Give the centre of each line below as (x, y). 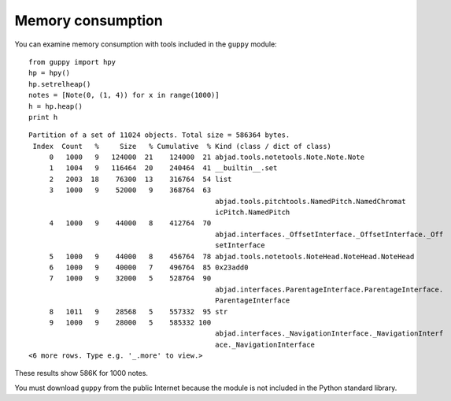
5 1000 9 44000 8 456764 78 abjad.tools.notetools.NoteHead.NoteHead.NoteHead (232, 256)
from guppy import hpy (72, 62)
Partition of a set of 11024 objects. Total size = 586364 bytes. (159, 135)
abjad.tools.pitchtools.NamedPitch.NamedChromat (311, 201)
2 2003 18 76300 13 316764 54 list (140, 179)
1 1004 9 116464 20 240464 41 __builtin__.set (163, 168)
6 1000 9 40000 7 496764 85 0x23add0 (149, 267)
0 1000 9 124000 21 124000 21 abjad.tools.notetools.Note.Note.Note (207, 157)
